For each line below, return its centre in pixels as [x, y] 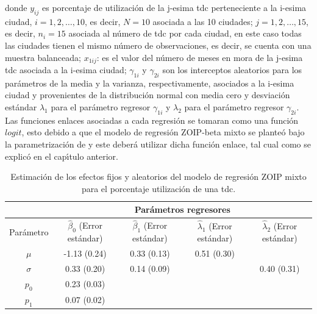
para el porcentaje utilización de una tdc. [158, 188]
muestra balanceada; [43, 57]
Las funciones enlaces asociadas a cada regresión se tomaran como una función [152, 120]
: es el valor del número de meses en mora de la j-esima [200, 57]
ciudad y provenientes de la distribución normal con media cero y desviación [148, 95]
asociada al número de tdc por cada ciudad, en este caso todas [185, 33]
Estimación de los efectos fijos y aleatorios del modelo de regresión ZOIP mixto [158, 177]
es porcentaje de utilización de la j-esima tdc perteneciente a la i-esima [174, 7]
